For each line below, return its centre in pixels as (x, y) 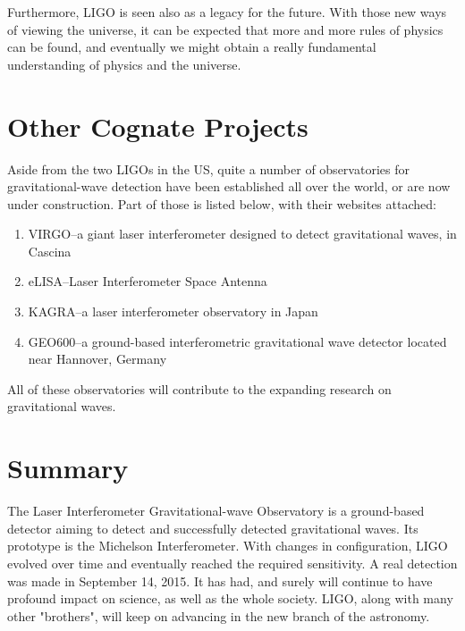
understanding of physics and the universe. (124, 64)
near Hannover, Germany (97, 359)
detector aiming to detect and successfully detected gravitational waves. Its (213, 528)
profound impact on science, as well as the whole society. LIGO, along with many (230, 598)
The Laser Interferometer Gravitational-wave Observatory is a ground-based (216, 511)
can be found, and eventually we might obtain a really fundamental (192, 47)
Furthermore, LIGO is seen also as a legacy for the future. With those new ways (227, 12)
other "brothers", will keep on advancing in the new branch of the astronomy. (219, 615)
